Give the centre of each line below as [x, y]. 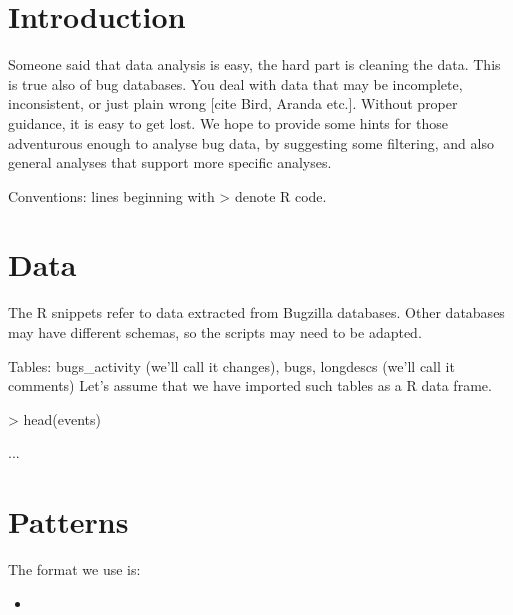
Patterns [68, 521]
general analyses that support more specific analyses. [170, 162]
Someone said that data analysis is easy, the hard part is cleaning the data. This [254, 64]
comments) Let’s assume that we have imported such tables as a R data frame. [250, 385]
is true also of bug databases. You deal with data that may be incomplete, [235, 83]
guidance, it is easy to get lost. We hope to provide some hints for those [228, 122]
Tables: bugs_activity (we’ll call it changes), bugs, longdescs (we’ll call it [231, 365]
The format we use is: [74, 569]
